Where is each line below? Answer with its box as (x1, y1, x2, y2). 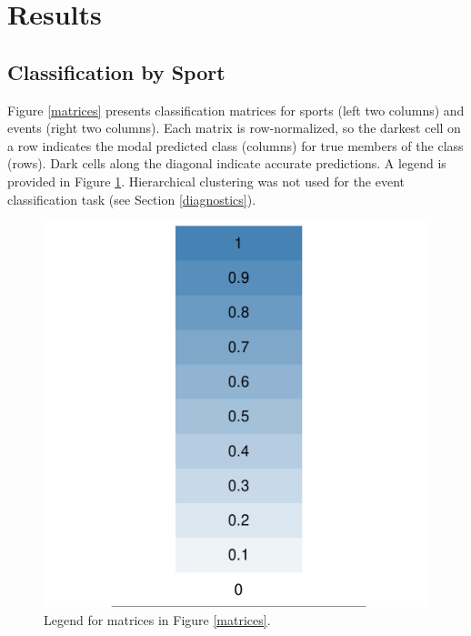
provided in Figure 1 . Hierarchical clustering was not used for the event (7, 171, 406, 190)
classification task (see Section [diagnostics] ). (7, 189, 256, 208)
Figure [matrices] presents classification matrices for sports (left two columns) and (7, 100, 465, 119)
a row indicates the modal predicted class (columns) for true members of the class (7, 136, 464, 155)
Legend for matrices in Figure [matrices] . (44, 610, 271, 629)
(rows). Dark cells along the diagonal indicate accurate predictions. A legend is (7, 154, 446, 173)
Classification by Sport (7, 57, 225, 86)
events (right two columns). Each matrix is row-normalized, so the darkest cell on (7, 118, 461, 137)
